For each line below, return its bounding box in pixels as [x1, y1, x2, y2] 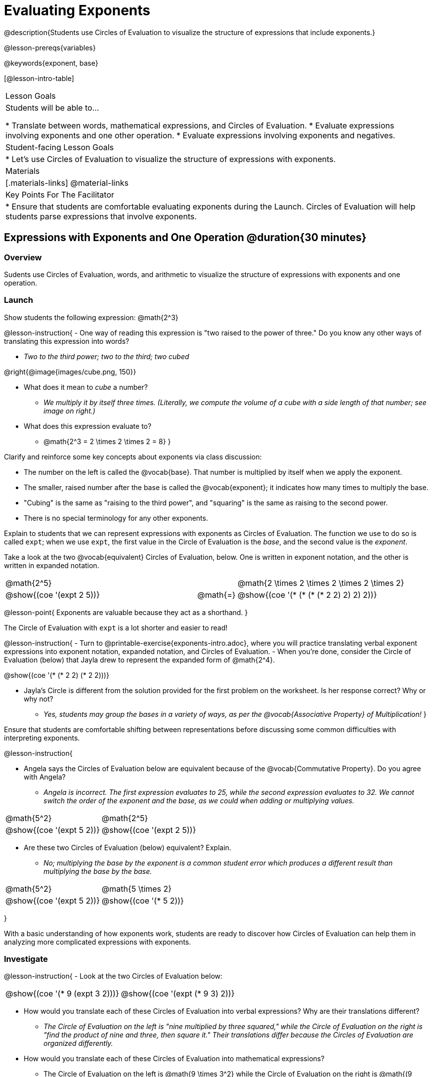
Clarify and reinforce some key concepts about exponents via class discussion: [4, 452, 262, 461]
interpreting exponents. [4, 733, 80, 742]
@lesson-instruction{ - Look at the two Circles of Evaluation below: [4, 972, 223, 981]
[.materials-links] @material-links [5, 177, 129, 188]
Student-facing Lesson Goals [5, 142, 114, 152]
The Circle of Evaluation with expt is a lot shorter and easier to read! [4, 623, 228, 632]
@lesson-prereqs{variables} [4, 43, 96, 52]
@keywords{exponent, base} [4, 58, 98, 67]
